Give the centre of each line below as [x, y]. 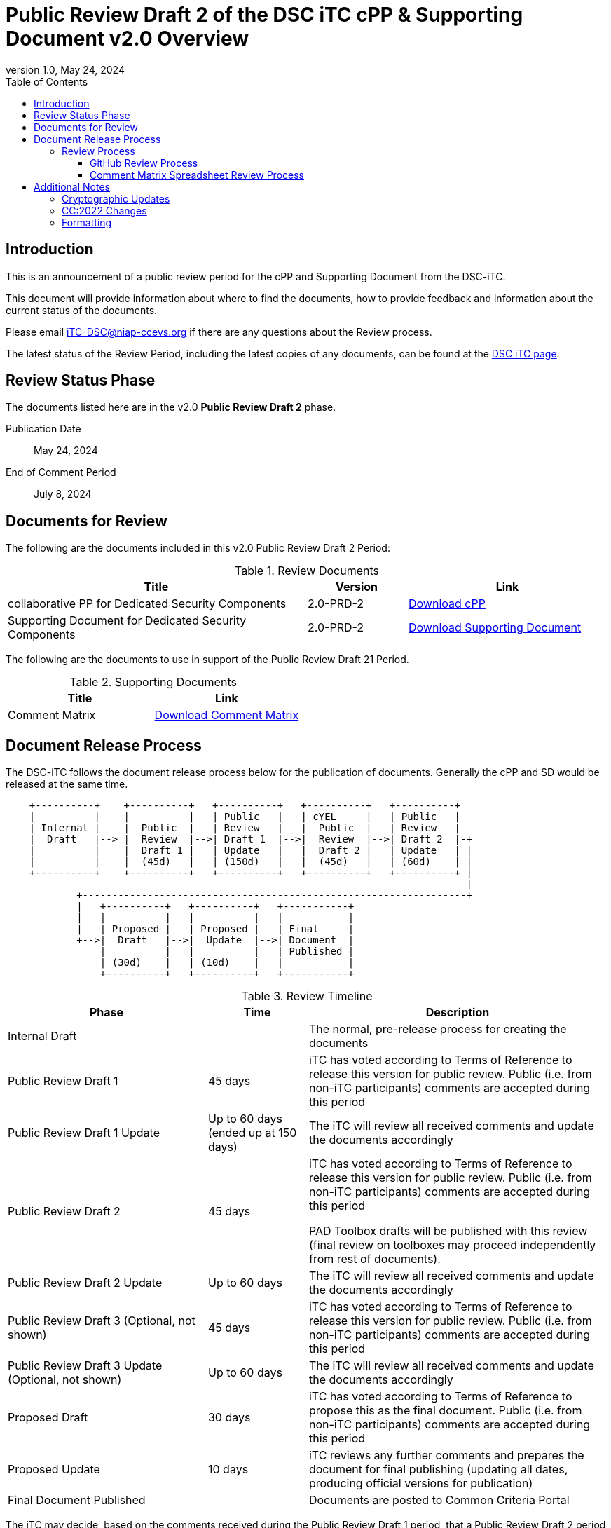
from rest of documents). [375, 1259]
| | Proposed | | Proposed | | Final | [215, 929]
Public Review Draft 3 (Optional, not [102, 1321]
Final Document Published [77, 1500]
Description [458, 1012]
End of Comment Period [61, 472]
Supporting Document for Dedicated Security [127, 621]
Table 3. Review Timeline [307, 996]
